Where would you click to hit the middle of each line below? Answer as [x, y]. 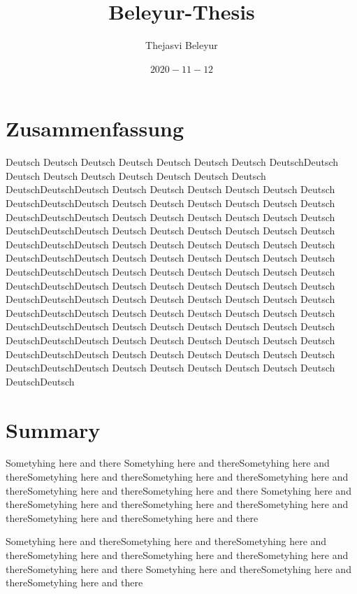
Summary [53, 429]
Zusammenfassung [95, 128]
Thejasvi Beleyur [182, 45]
